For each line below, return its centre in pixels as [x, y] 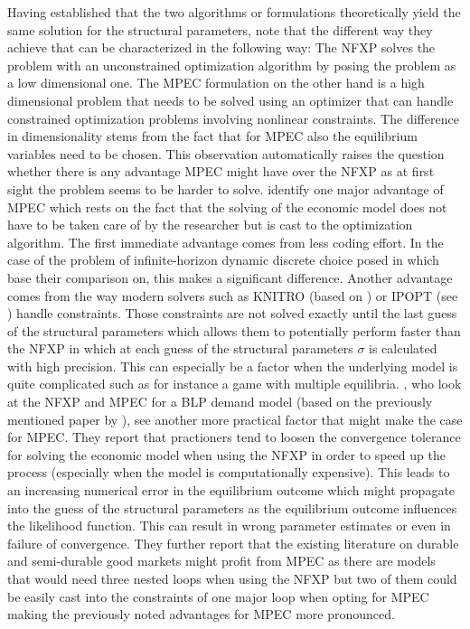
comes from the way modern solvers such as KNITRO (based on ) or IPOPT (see [233, 295]
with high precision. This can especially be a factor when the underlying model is [233, 366]
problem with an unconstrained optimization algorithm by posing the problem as [232, 65]
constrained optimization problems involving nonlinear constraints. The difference [233, 118]
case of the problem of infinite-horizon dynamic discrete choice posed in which [223, 260]
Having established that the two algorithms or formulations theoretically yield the [234, 12]
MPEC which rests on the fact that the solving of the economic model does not [227, 207]
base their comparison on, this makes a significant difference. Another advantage [230, 277]
